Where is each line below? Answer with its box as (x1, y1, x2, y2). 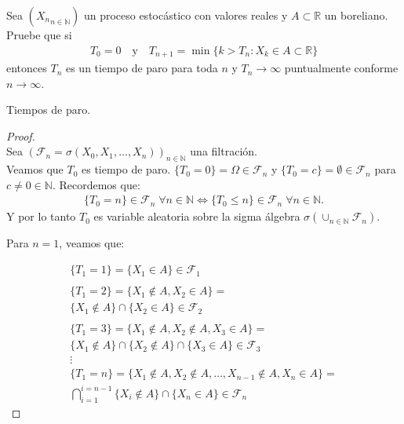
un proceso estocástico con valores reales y (83, 7, 288, 23)
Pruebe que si (6, 27, 72, 42)
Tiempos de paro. (6, 101, 91, 118)
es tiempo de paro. (81, 161, 171, 177)
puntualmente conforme (284, 60, 399, 76)
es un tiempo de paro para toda (65, 60, 218, 76)
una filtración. (190, 143, 257, 159)
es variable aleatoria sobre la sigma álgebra (93, 208, 300, 225)
